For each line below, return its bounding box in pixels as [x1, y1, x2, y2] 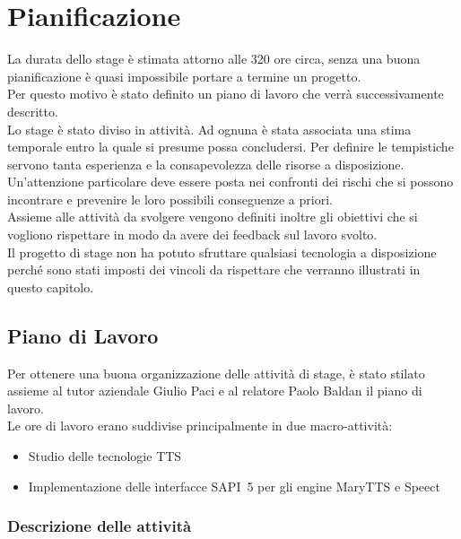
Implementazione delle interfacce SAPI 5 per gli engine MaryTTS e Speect [28, 476, 440, 495]
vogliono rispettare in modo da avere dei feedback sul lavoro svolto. [7, 225, 378, 244]
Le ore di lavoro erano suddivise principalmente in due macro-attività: [7, 416, 393, 435]
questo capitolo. [7, 277, 94, 296]
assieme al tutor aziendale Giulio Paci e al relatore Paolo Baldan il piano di [7, 381, 422, 400]
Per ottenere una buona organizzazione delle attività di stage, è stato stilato [7, 363, 425, 382]
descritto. [7, 101, 58, 120]
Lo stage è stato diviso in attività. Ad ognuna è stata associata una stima [7, 119, 412, 138]
